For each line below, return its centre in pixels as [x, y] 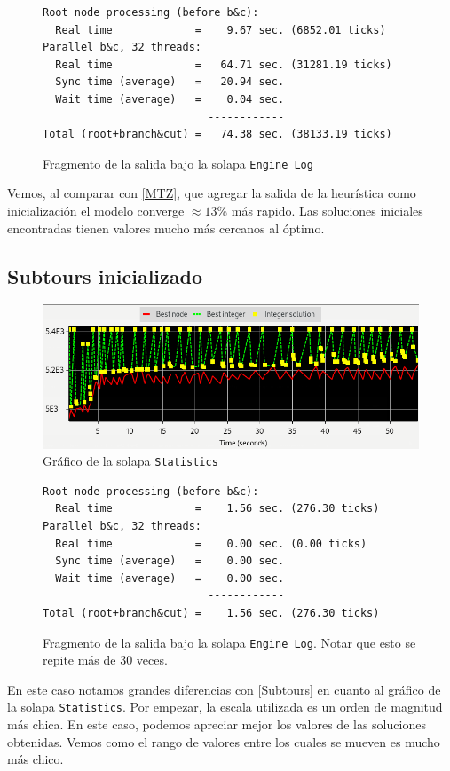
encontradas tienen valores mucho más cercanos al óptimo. [166, 228]
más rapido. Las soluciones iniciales [327, 210]
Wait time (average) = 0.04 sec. [170, 99]
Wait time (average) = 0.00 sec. [170, 578]
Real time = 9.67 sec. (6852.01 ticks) [221, 30]
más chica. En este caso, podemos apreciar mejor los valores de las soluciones [217, 724]
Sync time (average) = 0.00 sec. [170, 561]
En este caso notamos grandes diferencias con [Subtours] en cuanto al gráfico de [224, 689]
